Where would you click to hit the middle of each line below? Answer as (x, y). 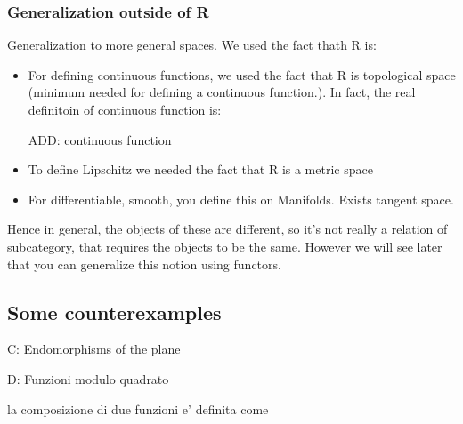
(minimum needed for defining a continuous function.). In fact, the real (222, 92)
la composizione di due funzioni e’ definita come (138, 408)
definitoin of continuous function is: (125, 109)
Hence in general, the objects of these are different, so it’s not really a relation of (227, 229)
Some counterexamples (114, 312)
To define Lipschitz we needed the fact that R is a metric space (200, 169)
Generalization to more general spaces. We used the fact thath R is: (192, 45)
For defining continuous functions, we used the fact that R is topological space (242, 74)
